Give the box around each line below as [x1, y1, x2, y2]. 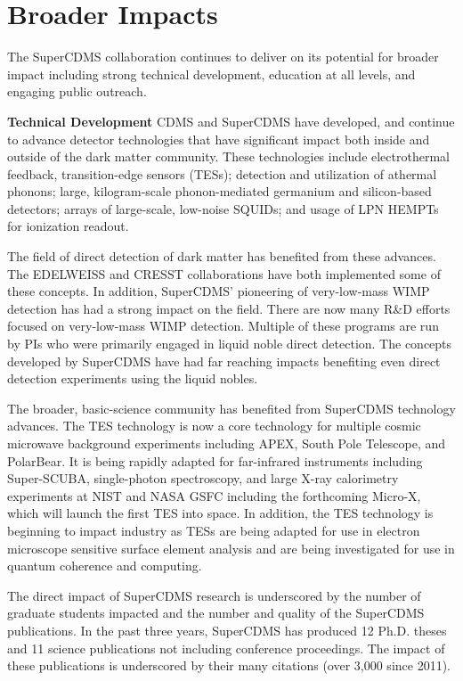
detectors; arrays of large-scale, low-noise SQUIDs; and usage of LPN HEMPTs [7, 199, 439, 217]
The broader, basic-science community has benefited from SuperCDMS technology [7, 398, 456, 417]
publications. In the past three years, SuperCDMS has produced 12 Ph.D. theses [7, 620, 447, 639]
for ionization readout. [7, 217, 129, 235]
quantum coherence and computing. [7, 556, 202, 575]
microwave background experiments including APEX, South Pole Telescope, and [7, 434, 446, 452]
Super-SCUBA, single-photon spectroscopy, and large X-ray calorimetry [7, 469, 399, 488]
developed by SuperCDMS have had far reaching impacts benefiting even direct [7, 351, 441, 370]
